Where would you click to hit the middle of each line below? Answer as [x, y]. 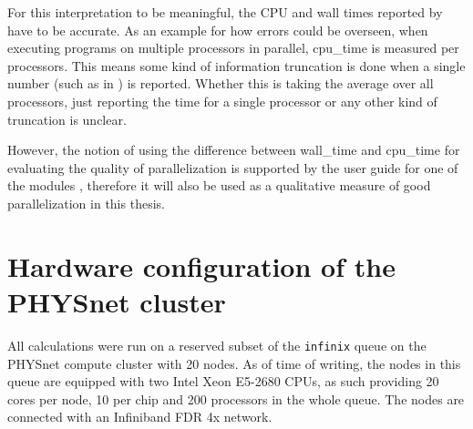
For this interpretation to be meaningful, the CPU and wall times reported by [225, 12]
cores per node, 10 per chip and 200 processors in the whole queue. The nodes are [236, 398]
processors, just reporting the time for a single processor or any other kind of [222, 101]
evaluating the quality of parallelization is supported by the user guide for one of [233, 167]
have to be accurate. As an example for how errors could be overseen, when [218, 30]
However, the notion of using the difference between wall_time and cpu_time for [234, 150]
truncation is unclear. [67, 119]
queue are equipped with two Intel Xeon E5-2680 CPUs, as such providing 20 [223, 381]
